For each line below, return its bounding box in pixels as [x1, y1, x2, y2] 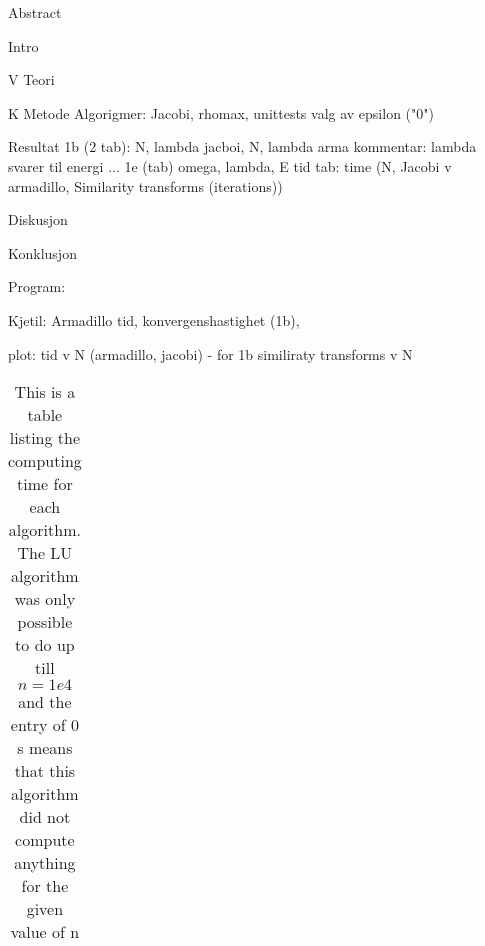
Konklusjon [8, 242, 77, 263]
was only [14, 587, 76, 611]
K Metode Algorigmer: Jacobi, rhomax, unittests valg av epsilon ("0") [8, 102, 434, 123]
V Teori [8, 69, 55, 90]
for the [21, 874, 69, 898]
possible [17, 610, 73, 634]
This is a [14, 380, 76, 404]
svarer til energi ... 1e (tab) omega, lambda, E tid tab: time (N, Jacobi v [8, 155, 452, 176]
